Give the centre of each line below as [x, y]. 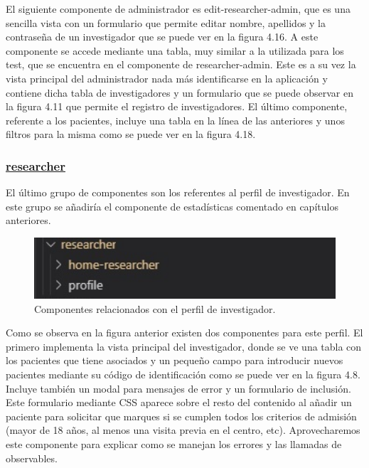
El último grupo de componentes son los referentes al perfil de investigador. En [178, 192]
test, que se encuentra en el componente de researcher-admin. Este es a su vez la [181, 64]
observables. [32, 458]
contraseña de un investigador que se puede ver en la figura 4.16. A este [162, 37]
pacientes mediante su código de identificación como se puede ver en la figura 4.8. [183, 374]
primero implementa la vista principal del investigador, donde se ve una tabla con [184, 346]
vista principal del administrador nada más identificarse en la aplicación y [167, 78]
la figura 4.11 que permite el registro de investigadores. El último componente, [177, 106]
